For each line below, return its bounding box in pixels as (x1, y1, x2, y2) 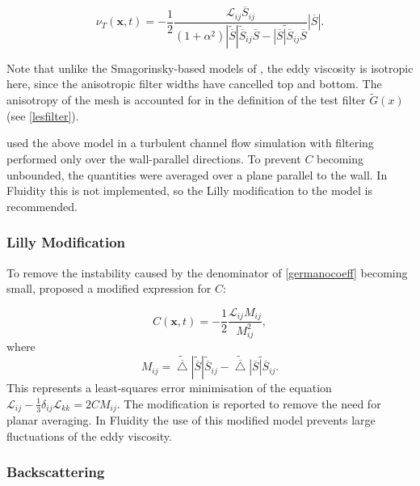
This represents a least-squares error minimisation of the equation (6, 379, 332, 396)
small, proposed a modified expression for (6, 280, 212, 297)
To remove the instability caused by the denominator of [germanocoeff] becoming (6, 264, 408, 281)
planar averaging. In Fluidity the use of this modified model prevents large (6, 412, 376, 429)
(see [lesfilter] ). (6, 107, 79, 124)
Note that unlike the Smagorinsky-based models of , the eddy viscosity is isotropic (6, 59, 414, 76)
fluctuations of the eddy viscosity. (6, 427, 172, 444)
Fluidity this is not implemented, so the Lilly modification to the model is (6, 182, 372, 199)
